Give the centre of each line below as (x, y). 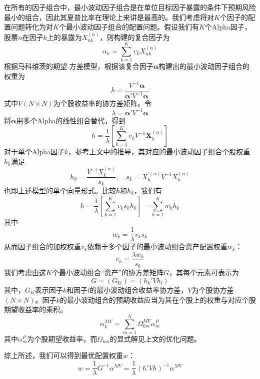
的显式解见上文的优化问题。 (155, 338)
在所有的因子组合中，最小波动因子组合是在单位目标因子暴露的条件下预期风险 (130, 7)
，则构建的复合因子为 (135, 37)
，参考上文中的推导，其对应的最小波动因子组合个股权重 (159, 152)
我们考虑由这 (25, 272)
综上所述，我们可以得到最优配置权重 (63, 355)
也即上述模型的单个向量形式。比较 (60, 190)
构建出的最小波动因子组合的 (204, 66)
